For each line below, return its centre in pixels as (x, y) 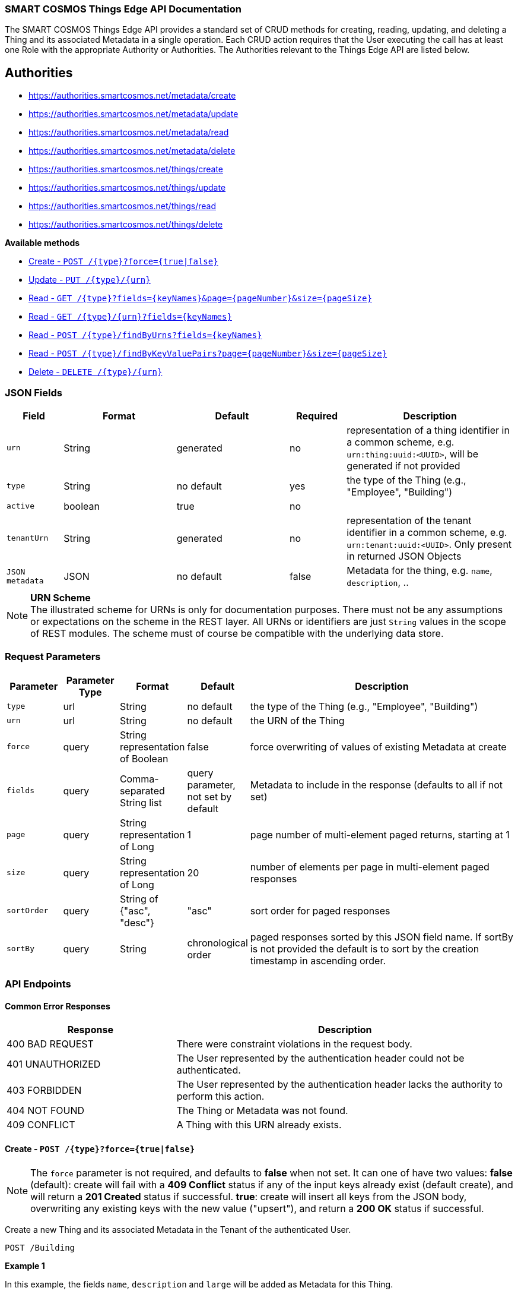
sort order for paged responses (320, 910)
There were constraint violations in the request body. (294, 1044)
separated (142, 790)
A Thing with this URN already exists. (259, 1125)
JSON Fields (34, 392)
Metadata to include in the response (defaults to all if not (376, 785)
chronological (217, 943)
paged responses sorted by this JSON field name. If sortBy (382, 937)
